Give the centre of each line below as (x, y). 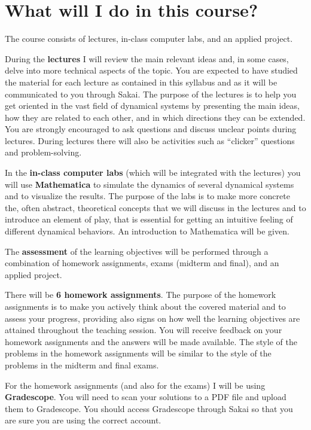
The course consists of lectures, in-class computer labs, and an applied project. (149, 39)
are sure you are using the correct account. (83, 420)
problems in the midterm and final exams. (82, 365)
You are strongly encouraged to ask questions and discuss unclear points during (151, 129)
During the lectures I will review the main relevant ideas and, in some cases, (147, 58)
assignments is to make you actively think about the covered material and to (145, 306)
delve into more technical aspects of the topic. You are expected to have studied (151, 70)
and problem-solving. (43, 152)
